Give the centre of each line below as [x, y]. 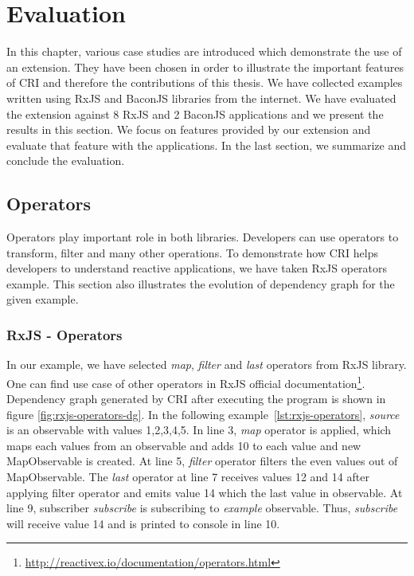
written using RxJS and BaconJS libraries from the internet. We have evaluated [201, 98]
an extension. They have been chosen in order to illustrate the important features [205, 67]
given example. [43, 299]
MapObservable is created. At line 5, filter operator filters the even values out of [202, 461]
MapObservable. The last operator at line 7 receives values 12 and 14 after [188, 477]
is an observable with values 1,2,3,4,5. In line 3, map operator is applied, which [199, 430]
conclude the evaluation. [66, 161]
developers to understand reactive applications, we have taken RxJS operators [197, 268]
